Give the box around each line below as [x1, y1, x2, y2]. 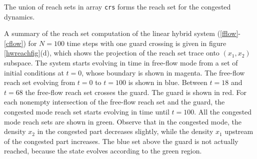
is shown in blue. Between [128, 77, 207, 87]
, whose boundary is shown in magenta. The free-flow [81, 67, 245, 77]
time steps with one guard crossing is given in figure [66, 37, 226, 48]
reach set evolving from [4, 77, 75, 87]
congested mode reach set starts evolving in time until [4, 106, 169, 116]
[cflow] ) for [4, 37, 37, 48]
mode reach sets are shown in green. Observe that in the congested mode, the [4, 116, 241, 126]
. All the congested [194, 106, 252, 116]
